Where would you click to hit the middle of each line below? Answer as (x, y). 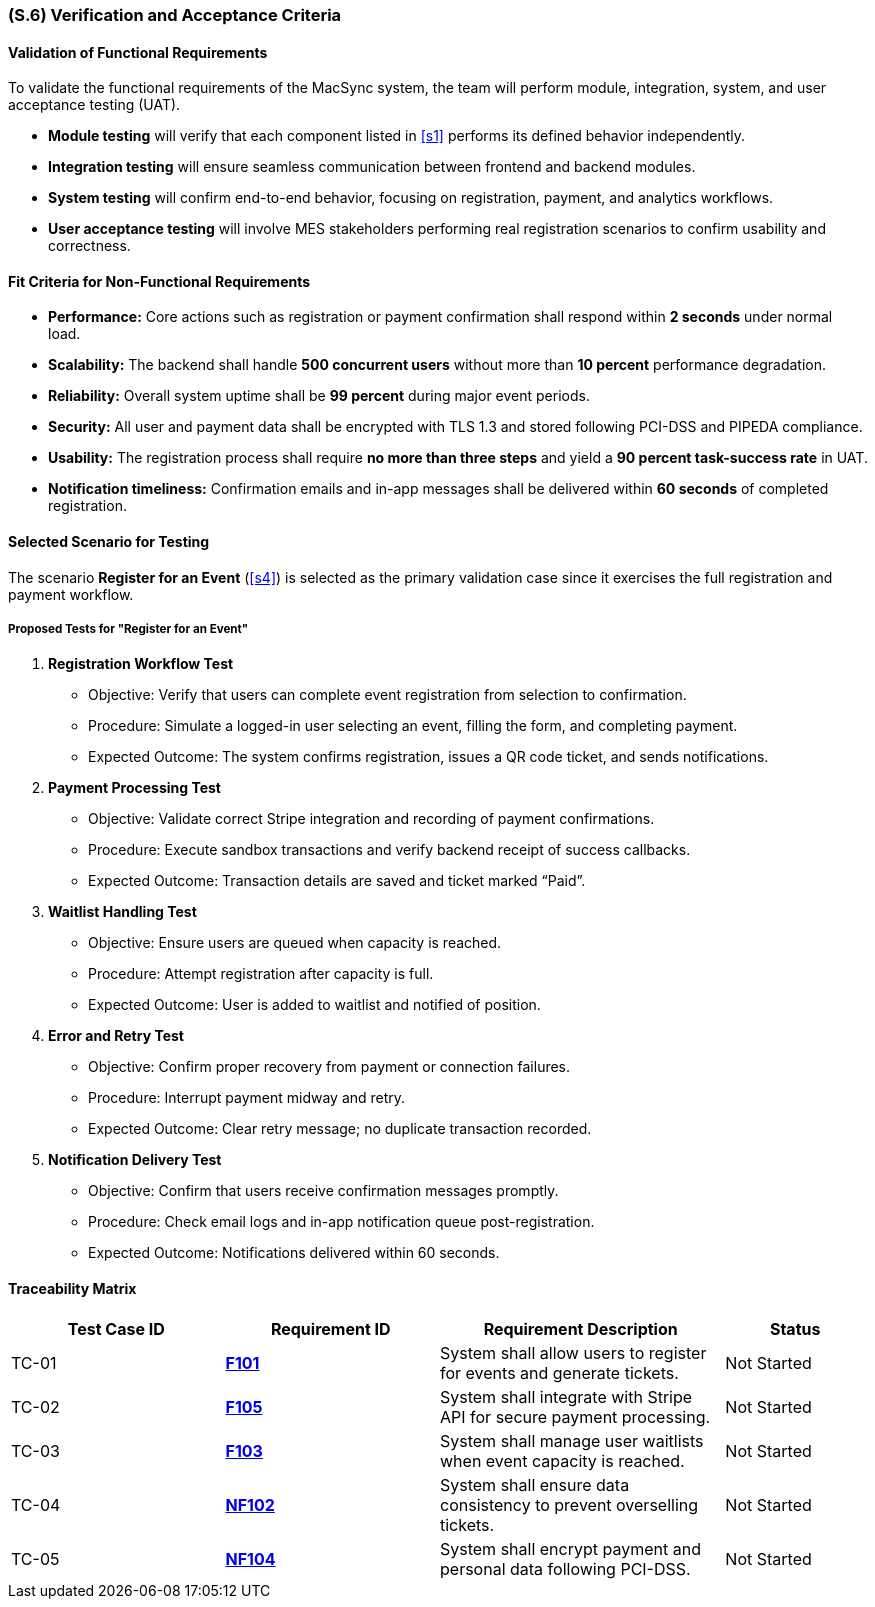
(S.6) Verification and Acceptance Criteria (175, 15)
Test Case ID (116, 1328)
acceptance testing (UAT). (94, 105)
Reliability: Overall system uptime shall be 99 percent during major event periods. (319, 396)
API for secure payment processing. (575, 1416)
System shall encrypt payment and (570, 1548)
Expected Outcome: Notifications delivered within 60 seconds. (294, 1253)
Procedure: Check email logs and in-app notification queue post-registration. (341, 1222)
